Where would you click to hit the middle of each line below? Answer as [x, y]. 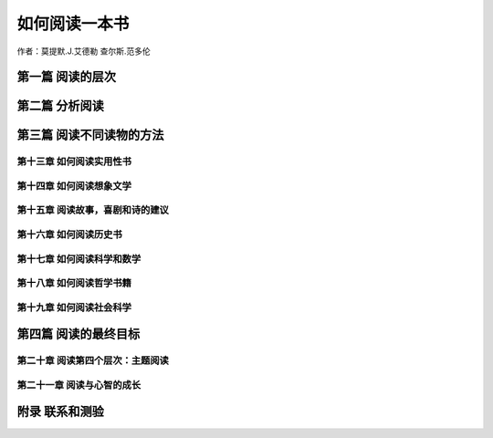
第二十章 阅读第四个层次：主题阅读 [93, 360]
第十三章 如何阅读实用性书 [74, 162]
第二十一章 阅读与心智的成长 [79, 385]
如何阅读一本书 [73, 24]
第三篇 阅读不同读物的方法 [90, 136]
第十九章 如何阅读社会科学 [74, 308]
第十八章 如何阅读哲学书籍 [74, 283]
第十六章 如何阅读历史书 [69, 235]
